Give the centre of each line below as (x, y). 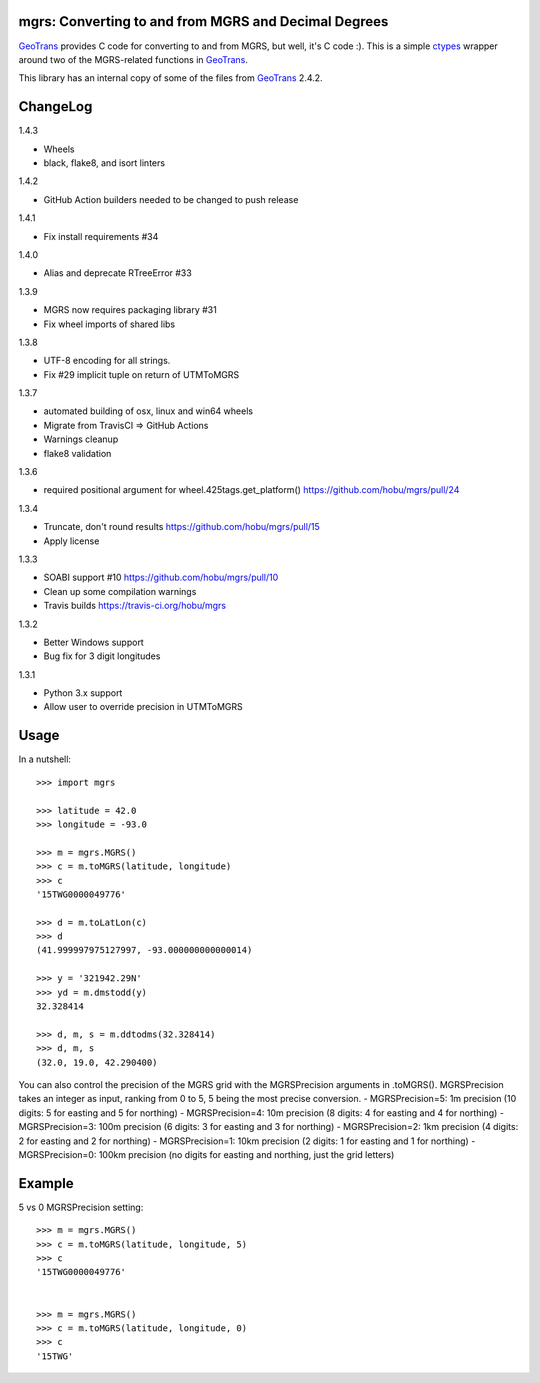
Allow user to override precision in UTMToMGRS (143, 707)
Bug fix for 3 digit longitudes (102, 656)
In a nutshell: (45, 759)
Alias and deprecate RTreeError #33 (117, 273)
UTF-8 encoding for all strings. (107, 361)
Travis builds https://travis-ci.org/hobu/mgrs (135, 606)
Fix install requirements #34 (101, 236)
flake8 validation (77, 453)
